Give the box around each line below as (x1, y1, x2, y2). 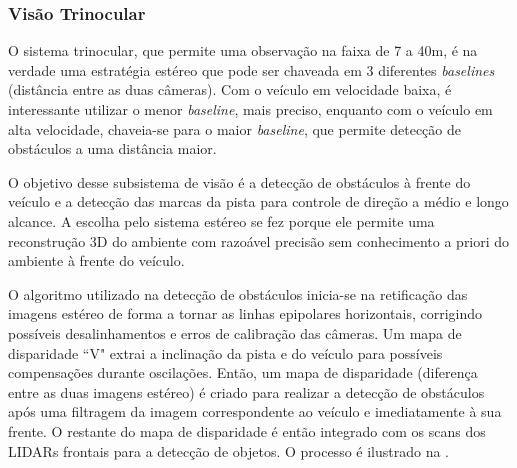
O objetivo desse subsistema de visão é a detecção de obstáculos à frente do (8, 171, 471, 192)
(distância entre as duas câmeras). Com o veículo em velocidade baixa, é (8, 79, 452, 100)
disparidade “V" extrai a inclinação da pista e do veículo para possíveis (8, 342, 443, 363)
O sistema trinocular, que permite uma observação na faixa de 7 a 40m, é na (8, 40, 478, 61)
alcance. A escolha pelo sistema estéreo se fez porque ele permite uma (8, 210, 435, 231)
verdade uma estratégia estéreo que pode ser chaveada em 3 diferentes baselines (8, 59, 495, 80)
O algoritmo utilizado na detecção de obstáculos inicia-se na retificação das (8, 283, 468, 304)
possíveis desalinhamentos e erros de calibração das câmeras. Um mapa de (8, 322, 462, 343)
